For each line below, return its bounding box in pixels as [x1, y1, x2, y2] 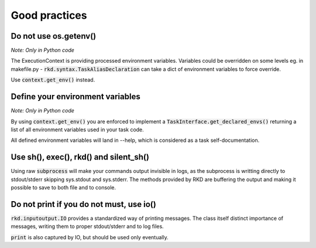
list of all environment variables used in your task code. [11, 126, 145, 133]
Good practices [11, 9, 87, 22]
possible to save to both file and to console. [11, 184, 116, 191]
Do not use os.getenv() [11, 31, 97, 41]
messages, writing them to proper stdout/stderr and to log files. [11, 223, 164, 230]
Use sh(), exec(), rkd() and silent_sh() [11, 152, 149, 162]
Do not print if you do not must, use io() [11, 199, 156, 209]
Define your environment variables [11, 91, 140, 102]
